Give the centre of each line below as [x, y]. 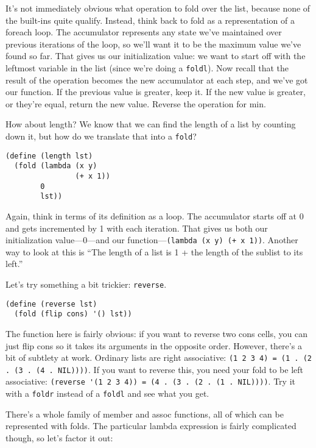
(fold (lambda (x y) [56, 166]
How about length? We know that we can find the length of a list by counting [151, 124]
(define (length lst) [49, 156]
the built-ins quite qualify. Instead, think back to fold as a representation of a [150, 20]
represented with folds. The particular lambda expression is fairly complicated [151, 426]
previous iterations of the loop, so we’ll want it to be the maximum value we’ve [153, 44]
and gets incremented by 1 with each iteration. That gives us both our [137, 228]
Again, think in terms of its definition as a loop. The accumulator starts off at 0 [155, 215]
